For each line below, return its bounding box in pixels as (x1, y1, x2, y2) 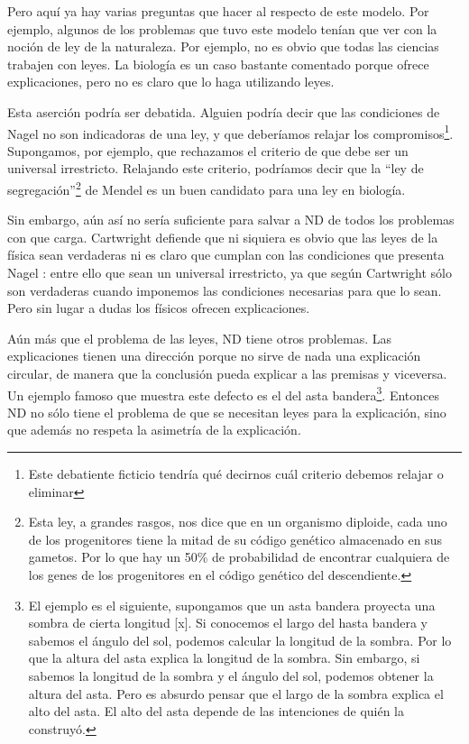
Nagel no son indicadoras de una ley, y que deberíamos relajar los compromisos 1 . (7, 121, 454, 142)
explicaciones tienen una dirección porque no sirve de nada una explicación (7, 346, 421, 365)
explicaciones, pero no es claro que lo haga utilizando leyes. (7, 72, 335, 91)
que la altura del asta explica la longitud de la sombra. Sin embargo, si (28, 648, 420, 667)
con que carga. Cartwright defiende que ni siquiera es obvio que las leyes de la (7, 227, 438, 246)
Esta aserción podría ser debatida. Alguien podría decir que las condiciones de (7, 102, 440, 121)
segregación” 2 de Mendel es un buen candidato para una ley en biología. (7, 178, 406, 198)
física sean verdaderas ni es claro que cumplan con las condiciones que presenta (7, 245, 445, 264)
